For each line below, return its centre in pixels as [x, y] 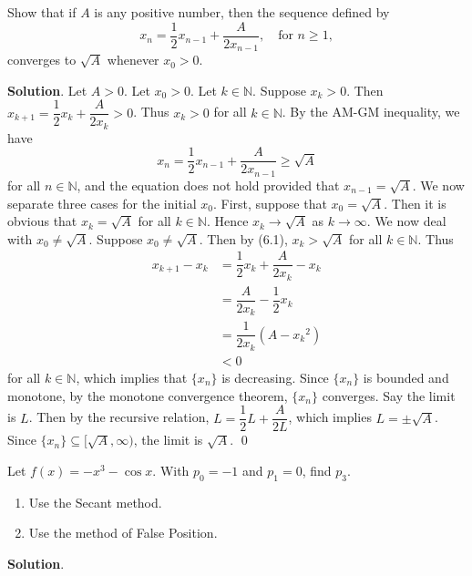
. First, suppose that [270, 203]
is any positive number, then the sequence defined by [242, 12]
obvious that [42, 221]
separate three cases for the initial [102, 203]
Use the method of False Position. [123, 533]
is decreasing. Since [275, 377]
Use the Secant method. [95, 502]
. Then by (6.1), [243, 238]
